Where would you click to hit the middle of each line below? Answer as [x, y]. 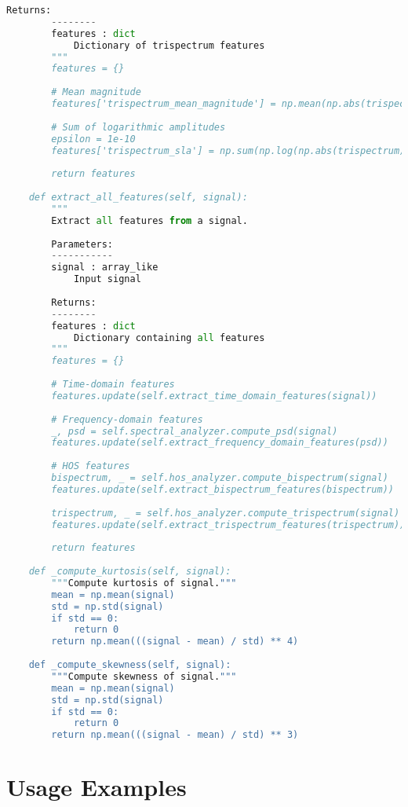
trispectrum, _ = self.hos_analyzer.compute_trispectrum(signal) [226, 513]
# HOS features [91, 466]
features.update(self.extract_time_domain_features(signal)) [214, 396]
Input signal [107, 279]
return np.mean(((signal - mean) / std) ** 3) [175, 735]
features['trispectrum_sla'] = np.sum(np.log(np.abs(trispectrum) [228, 150]
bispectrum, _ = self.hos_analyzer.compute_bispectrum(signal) [220, 478]
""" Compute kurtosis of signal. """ [144, 583]
